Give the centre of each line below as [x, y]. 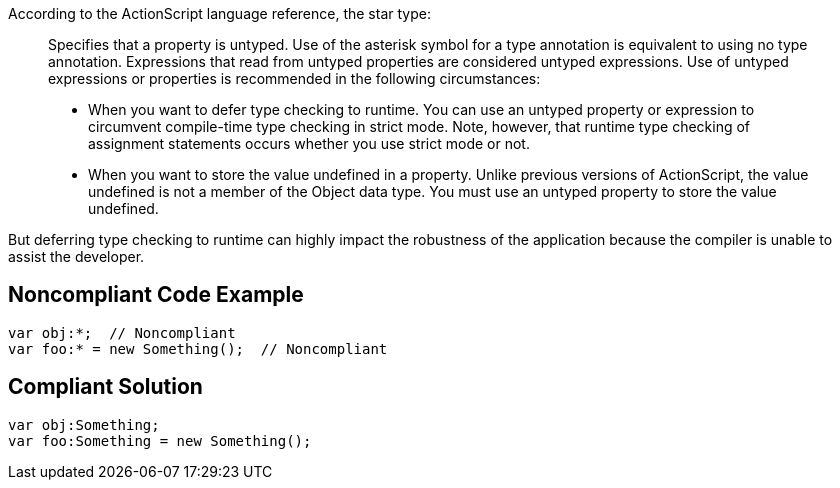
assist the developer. [76, 256]
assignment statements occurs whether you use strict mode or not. [309, 143]
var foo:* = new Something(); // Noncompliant [198, 348]
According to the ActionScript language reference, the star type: [219, 13]
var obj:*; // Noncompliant [122, 332]
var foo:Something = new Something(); [160, 440]
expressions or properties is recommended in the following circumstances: [294, 78]
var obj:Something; [84, 424]
